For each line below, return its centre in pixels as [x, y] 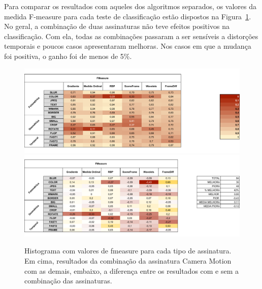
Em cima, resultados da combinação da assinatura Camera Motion [128, 261]
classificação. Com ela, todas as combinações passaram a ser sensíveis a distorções [131, 36]
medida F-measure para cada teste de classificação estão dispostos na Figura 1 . [128, 16]
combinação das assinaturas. [68, 281]
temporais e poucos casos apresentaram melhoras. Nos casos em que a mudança [128, 46]
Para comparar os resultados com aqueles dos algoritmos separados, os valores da [130, 6]
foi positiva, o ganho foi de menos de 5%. [68, 56]
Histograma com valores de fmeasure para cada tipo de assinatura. [128, 251]
